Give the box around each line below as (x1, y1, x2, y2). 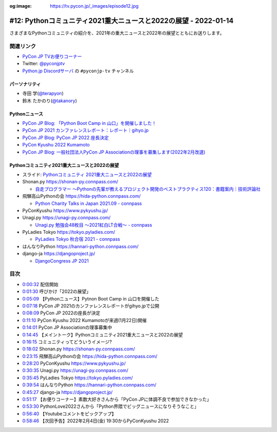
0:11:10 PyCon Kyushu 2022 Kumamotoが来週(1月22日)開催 (22, 317, 147, 323)
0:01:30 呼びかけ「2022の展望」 (22, 288, 91, 295)
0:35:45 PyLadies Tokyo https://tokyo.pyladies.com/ (22, 374, 133, 381)
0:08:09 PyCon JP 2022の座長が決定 (22, 310, 101, 316)
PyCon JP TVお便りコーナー (22, 53, 82, 60)
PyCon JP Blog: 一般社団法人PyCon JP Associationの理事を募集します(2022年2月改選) (22, 149, 206, 155)
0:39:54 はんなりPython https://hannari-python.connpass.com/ (22, 382, 156, 388)
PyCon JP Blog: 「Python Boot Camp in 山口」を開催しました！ (22, 120, 156, 126)
